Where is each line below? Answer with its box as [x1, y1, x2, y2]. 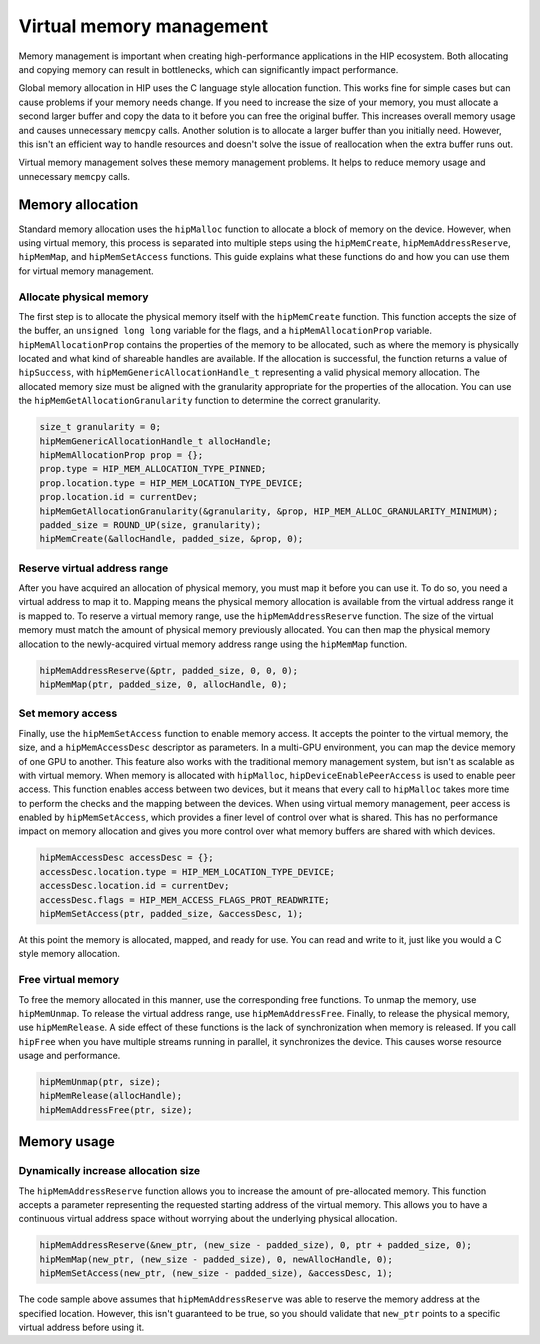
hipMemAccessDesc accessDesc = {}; [39, 852, 214, 864]
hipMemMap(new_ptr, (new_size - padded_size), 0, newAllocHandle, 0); [39, 1253, 394, 1265]
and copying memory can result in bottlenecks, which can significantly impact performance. [18, 63, 399, 75]
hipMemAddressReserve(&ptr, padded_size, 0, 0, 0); [39, 665, 299, 676]
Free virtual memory [18, 973, 120, 987]
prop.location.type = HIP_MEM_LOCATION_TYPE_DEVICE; [39, 477, 304, 489]
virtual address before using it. [18, 1321, 145, 1333]
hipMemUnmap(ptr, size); [39, 1076, 162, 1088]
